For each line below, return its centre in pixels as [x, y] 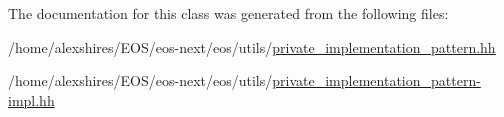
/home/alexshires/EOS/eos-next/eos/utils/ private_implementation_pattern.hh [252, 46]
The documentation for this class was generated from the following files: [228, 13]
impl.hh [31, 99]
